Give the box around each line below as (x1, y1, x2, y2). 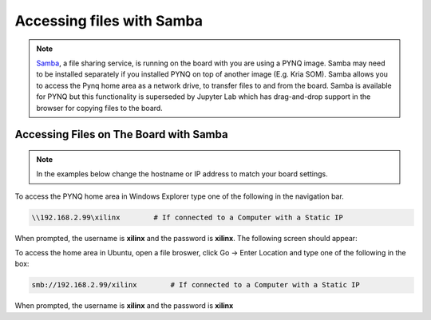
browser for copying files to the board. (36, 103, 163, 113)
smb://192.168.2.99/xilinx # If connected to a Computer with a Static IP (31, 280, 361, 290)
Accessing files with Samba (14, 12, 204, 30)
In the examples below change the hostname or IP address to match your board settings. (36, 169, 328, 179)
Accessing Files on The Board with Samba (14, 128, 228, 141)
